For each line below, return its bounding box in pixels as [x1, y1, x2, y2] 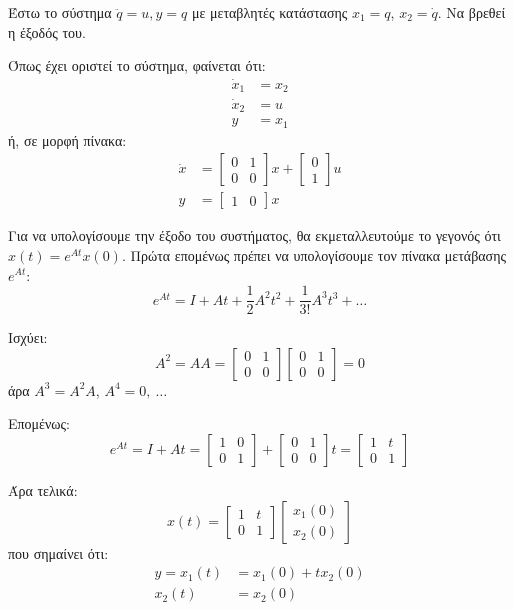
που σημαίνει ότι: [8, 542, 109, 563]
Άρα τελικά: [8, 479, 78, 500]
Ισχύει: [8, 327, 48, 348]
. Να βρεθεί [437, 2, 506, 22]
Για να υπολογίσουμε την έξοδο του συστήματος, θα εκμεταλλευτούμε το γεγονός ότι [8, 225, 501, 246]
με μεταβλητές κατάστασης [191, 2, 348, 22]
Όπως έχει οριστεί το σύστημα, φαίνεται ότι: [8, 55, 266, 76]
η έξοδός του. [8, 21, 86, 42]
